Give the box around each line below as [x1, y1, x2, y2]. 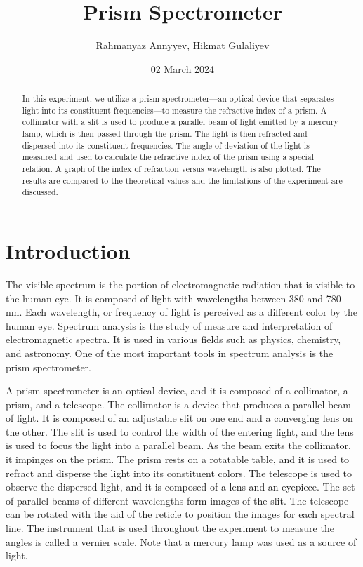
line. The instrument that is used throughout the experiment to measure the [6, 521, 334, 535]
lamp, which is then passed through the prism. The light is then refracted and [22, 128, 308, 140]
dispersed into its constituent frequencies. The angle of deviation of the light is [22, 139, 310, 151]
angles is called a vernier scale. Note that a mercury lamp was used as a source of [6, 534, 357, 549]
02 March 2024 [150, 61, 215, 76]
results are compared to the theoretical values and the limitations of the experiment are [22, 174, 343, 186]
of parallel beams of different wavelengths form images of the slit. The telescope [6, 493, 349, 507]
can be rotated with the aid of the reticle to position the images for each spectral [6, 507, 355, 521]
